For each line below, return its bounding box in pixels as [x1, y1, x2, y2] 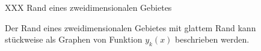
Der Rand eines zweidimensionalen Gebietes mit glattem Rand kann [5, 21, 256, 34]
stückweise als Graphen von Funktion [5, 33, 143, 46]
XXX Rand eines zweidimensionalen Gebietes [5, 1, 172, 13]
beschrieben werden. [175, 33, 250, 46]
